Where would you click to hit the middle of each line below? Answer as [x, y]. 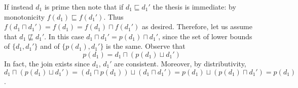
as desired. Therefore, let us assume [197, 26]
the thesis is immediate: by [194, 7]
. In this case [64, 36]
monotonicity [25, 16]
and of [50, 46]
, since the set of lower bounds [205, 36]
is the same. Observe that [146, 46]
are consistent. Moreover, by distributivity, [180, 63]
